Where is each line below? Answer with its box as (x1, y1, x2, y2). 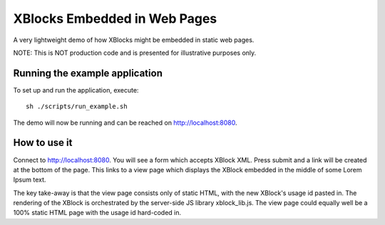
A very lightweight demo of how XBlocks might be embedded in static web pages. (13, 36, 255, 44)
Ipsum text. (13, 175, 46, 184)
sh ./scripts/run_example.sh (26, 103, 128, 110)
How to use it (13, 137, 73, 149)
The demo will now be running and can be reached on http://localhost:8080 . (13, 118, 238, 127)
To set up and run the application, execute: (13, 85, 139, 94)
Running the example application (13, 67, 163, 79)
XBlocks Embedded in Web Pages (13, 11, 217, 26)
